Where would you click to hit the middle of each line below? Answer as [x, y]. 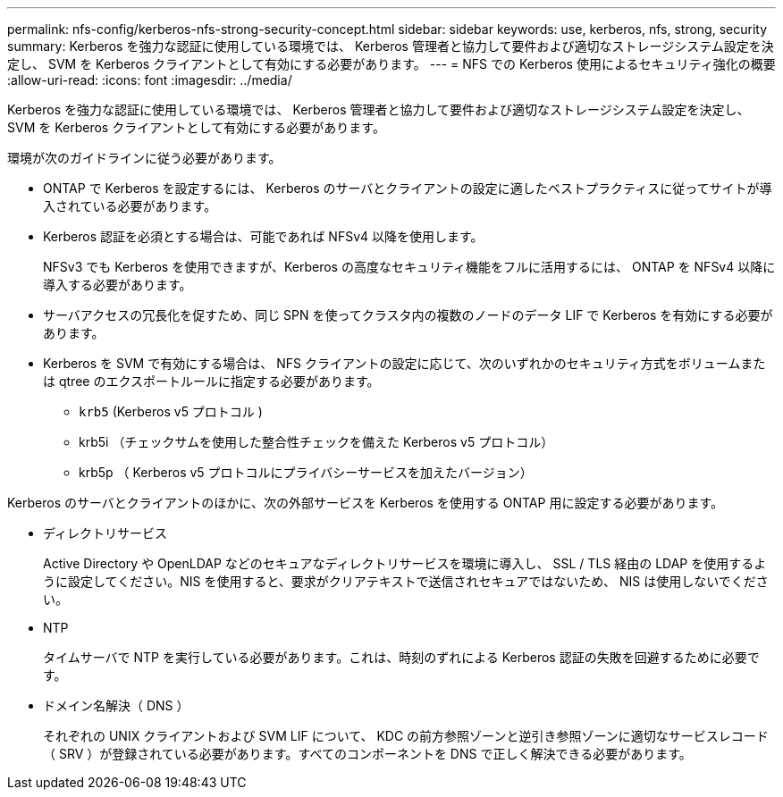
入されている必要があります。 [130, 206]
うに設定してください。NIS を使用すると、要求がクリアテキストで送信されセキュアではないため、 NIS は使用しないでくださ [406, 581]
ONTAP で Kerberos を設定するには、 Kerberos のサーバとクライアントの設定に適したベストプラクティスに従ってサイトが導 [408, 188]
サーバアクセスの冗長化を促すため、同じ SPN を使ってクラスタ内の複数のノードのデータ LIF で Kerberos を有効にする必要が [408, 315]
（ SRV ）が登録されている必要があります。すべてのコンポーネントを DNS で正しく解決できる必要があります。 [367, 754]
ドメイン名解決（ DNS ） [116, 705]
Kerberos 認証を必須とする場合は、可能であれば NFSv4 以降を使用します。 [263, 236]
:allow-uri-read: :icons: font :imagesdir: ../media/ [150, 80]
